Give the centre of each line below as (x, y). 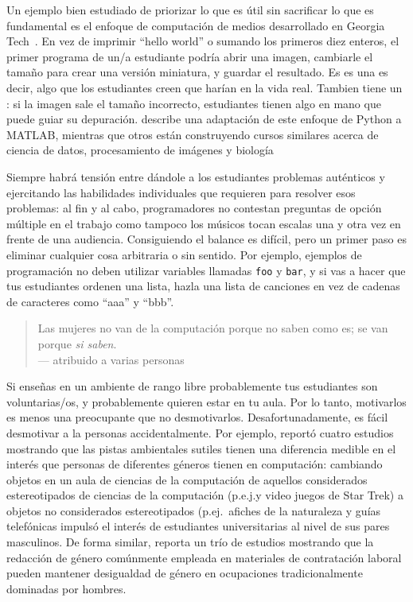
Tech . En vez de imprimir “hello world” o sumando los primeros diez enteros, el (203, 41)
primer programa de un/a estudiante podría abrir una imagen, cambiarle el (190, 56)
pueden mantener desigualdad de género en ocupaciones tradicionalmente (185, 573)
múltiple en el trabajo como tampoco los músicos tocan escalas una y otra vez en (204, 223)
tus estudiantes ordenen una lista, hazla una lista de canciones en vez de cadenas (203, 286)
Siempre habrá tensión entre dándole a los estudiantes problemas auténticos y (196, 176)
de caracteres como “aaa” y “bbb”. (90, 301)
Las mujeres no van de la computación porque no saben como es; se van (213, 328)
